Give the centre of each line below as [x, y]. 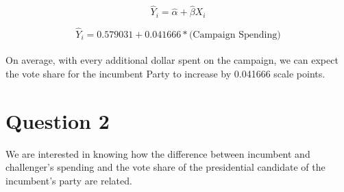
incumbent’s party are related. [69, 180]
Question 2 [58, 120]
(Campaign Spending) [235, 35]
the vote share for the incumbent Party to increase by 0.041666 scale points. [165, 74]
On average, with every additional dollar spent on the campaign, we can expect [172, 60]
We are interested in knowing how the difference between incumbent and [158, 153]
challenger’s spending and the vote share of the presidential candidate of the [165, 167]
